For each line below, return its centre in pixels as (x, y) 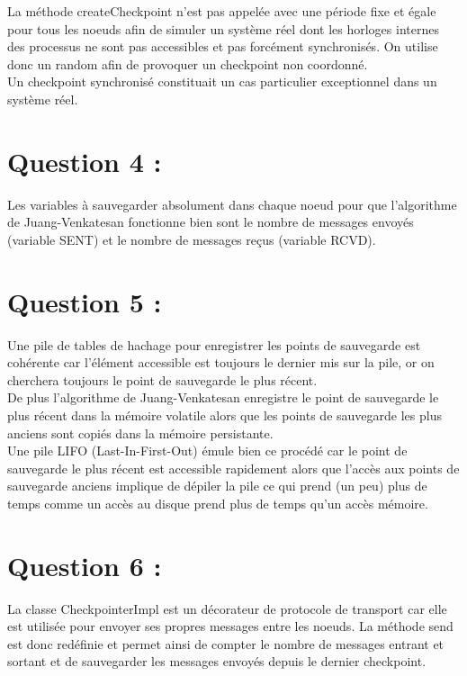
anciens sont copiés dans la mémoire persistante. (140, 433)
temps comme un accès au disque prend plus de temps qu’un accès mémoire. (218, 503)
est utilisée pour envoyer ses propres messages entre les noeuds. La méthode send (230, 626)
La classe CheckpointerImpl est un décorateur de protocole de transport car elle (227, 608)
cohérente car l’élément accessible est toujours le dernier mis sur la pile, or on (221, 362)
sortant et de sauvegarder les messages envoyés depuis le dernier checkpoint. (217, 661)
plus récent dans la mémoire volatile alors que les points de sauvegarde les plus (225, 415)
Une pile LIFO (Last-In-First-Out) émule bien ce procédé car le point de (207, 451)
